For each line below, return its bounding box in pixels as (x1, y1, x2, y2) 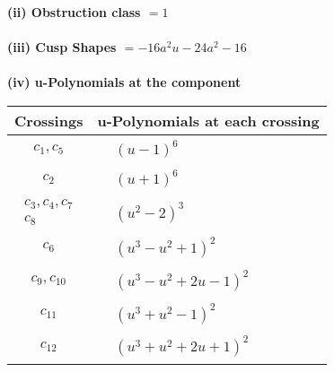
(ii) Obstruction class (7, 3, 141, 21)
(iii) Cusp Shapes (7, 38, 117, 56)
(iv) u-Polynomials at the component (7, 73, 242, 91)
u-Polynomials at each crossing (97, 109, 320, 131)
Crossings (14, 109, 83, 131)
